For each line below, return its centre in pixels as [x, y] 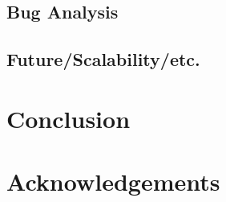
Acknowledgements [113, 181]
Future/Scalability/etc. [103, 59]
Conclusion [69, 118]
